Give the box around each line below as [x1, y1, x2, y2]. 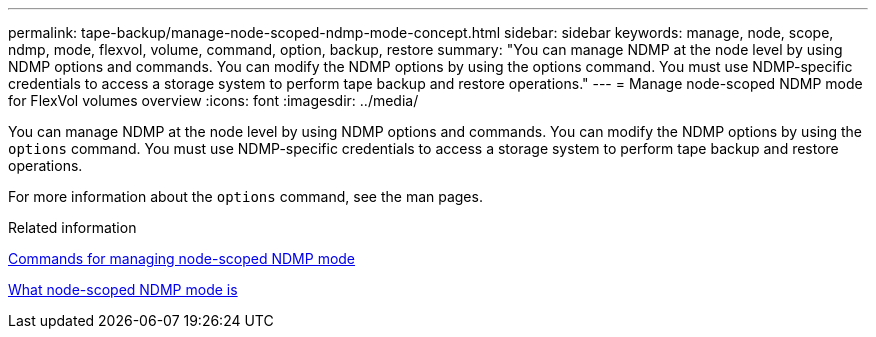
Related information [8, 219, 137, 236]
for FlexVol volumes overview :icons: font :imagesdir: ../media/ [8, 92, 419, 109]
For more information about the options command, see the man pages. [8, 188, 483, 205]
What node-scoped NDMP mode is [8, 281, 238, 298]
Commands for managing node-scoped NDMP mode [8, 250, 356, 267]
